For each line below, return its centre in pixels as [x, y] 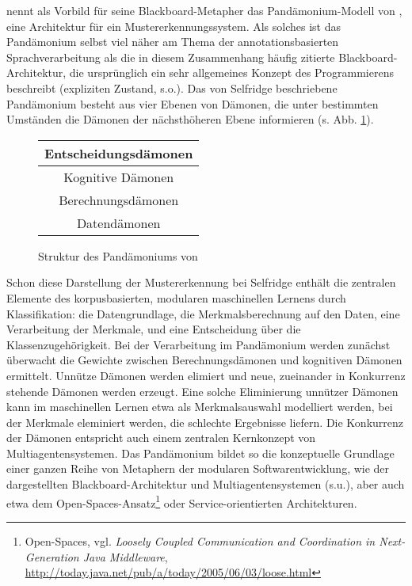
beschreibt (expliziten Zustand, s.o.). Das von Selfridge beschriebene [172, 88]
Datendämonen [118, 223]
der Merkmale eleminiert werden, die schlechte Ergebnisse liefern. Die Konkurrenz [205, 422]
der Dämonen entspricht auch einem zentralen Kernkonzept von [161, 438]
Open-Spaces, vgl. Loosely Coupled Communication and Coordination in [200, 540]
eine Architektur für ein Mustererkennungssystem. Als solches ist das [174, 26]
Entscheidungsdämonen [119, 153]
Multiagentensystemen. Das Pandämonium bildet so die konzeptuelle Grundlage [200, 453]
